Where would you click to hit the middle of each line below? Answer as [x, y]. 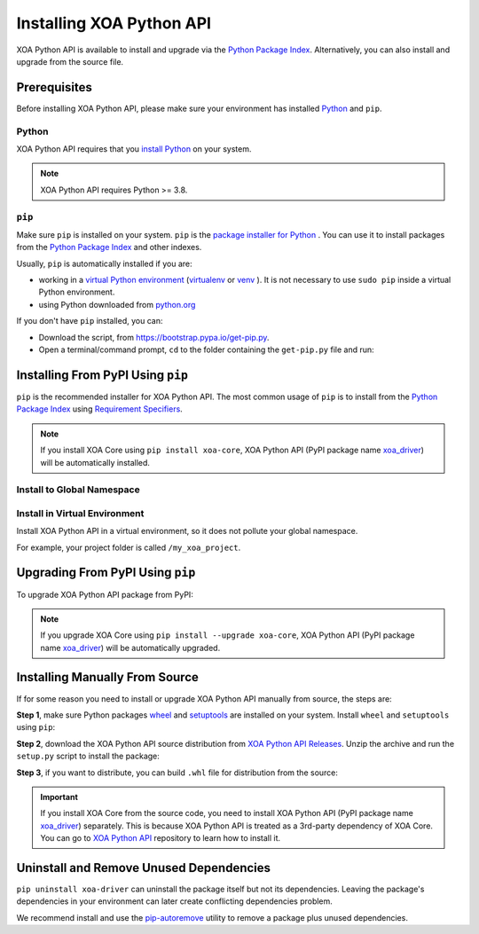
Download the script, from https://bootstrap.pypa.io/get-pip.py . [154, 337]
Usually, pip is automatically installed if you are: [104, 263]
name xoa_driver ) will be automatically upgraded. [130, 648]
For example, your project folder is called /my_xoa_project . [129, 547]
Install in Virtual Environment [80, 513]
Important [59, 797]
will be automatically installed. [95, 462]
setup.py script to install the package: [88, 756]
